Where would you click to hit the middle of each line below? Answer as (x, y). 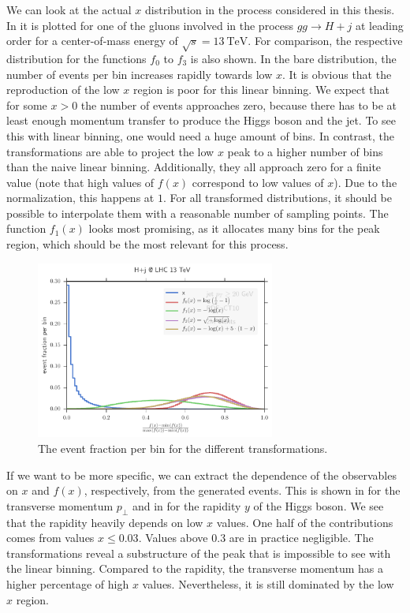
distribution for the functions (76, 58)
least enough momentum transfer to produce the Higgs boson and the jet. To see (201, 120)
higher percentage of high (68, 583)
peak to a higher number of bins (305, 151)
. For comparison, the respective (325, 41)
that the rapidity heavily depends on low (105, 522)
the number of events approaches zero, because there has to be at (239, 105)
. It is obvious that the (337, 74)
